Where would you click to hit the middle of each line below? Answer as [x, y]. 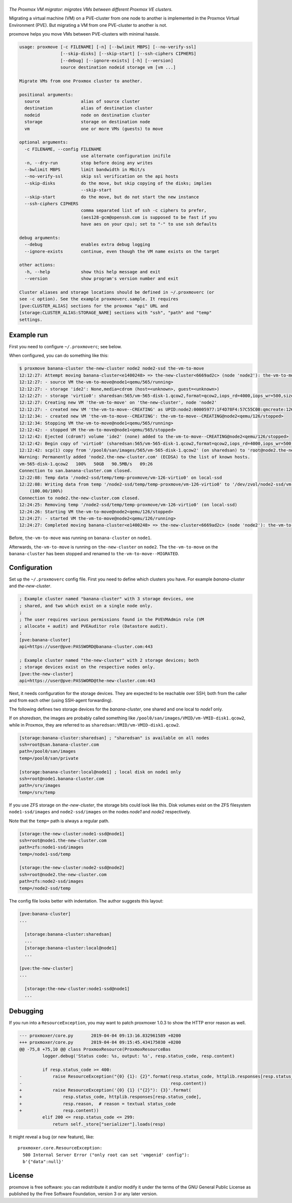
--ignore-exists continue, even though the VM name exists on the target [122, 251]
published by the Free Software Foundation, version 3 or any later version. [83, 1194]
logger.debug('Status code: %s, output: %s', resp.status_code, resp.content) [138, 1056]
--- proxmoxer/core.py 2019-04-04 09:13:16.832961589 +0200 [100, 1035]
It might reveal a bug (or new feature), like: [52, 1137]
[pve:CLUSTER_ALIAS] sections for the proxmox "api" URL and [94, 306]
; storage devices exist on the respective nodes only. [87, 667]
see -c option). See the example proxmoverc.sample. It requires [99, 299]
